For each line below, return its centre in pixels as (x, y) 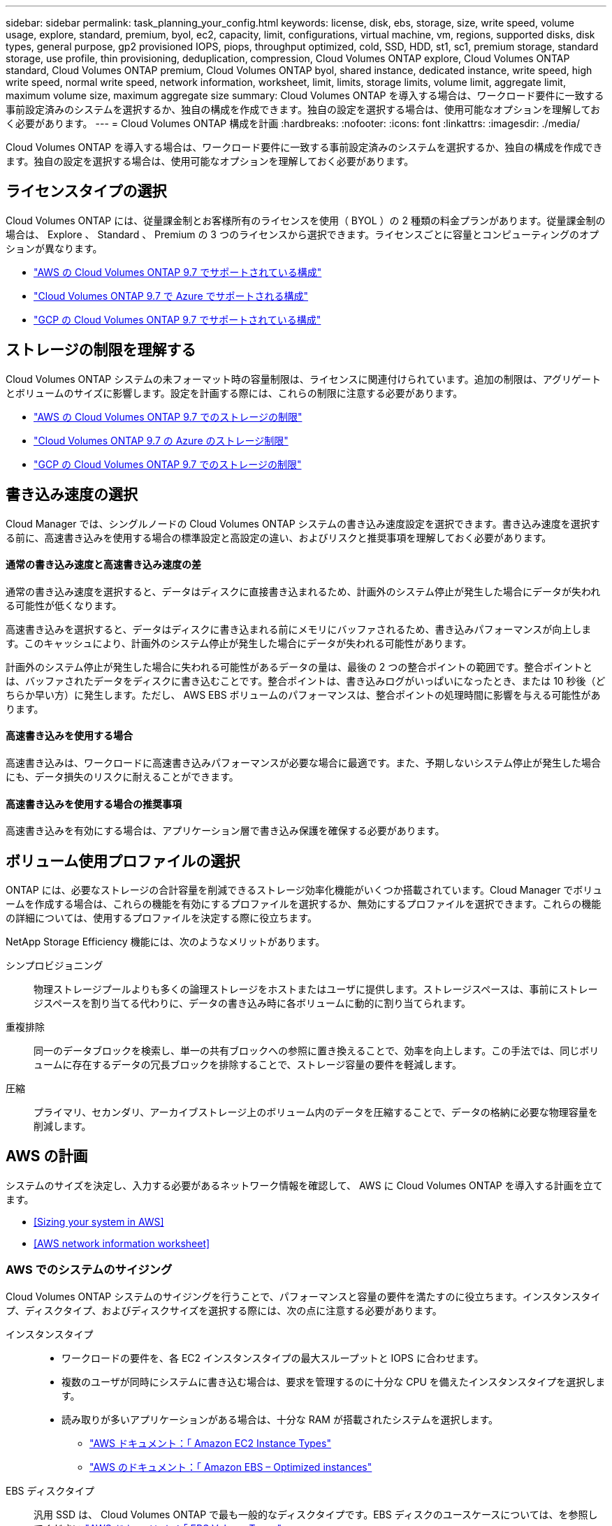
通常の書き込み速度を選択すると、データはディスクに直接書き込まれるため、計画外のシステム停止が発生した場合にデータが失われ (303, 591)
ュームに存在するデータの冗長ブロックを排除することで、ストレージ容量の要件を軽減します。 (248, 1065)
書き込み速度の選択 (72, 495)
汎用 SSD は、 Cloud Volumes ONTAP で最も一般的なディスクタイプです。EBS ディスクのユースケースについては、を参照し (316, 1514)
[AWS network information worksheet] (122, 1243)
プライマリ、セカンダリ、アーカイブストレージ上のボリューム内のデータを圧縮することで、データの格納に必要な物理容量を (316, 1112)
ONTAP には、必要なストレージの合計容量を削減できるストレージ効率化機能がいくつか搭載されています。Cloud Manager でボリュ (304, 890)
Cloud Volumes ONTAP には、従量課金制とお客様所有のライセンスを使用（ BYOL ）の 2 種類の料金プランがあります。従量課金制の (306, 220)
